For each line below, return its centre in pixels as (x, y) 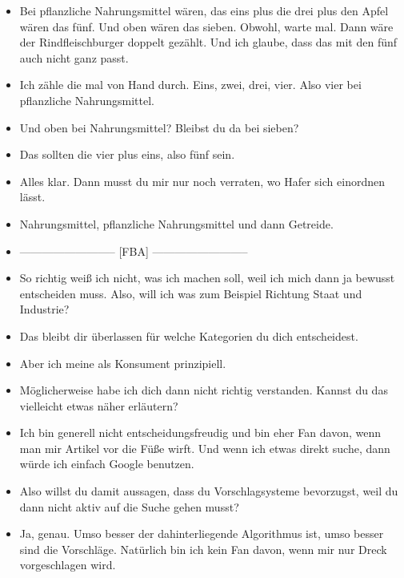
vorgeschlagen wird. (68, 565)
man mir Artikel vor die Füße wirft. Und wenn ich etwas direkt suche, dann (205, 448)
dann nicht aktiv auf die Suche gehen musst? (129, 506)
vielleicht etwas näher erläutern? (99, 405)
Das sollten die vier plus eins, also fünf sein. (127, 154)
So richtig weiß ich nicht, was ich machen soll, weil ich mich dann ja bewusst (207, 278)
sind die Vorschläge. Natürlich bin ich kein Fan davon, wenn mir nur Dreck (203, 549)
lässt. (32, 197)
